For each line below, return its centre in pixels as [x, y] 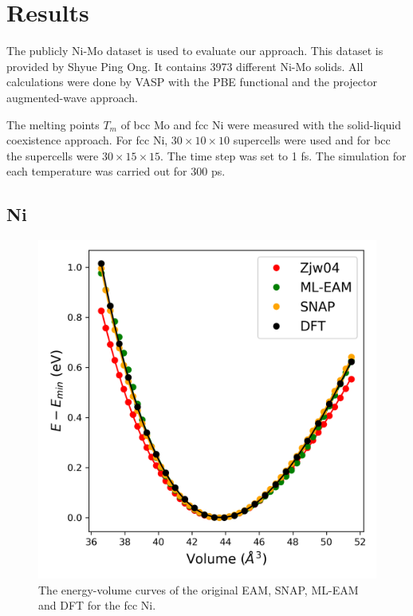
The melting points [53, 124]
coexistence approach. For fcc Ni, [87, 140]
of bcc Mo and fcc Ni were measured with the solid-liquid [261, 124]
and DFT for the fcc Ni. [97, 605]
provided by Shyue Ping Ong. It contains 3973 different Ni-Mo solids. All [185, 66]
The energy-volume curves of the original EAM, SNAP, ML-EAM [199, 589]
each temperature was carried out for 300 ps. [116, 171]
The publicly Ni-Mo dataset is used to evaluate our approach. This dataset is [195, 51]
